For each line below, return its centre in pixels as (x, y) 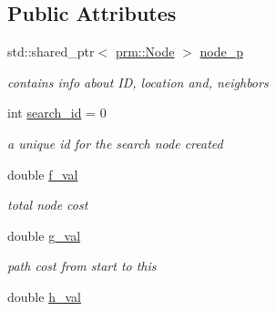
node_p (221, 52)
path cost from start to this (82, 266)
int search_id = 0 (57, 113)
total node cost (48, 205)
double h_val (44, 296)
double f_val (43, 174)
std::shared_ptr (51, 52)
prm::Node (145, 52)
